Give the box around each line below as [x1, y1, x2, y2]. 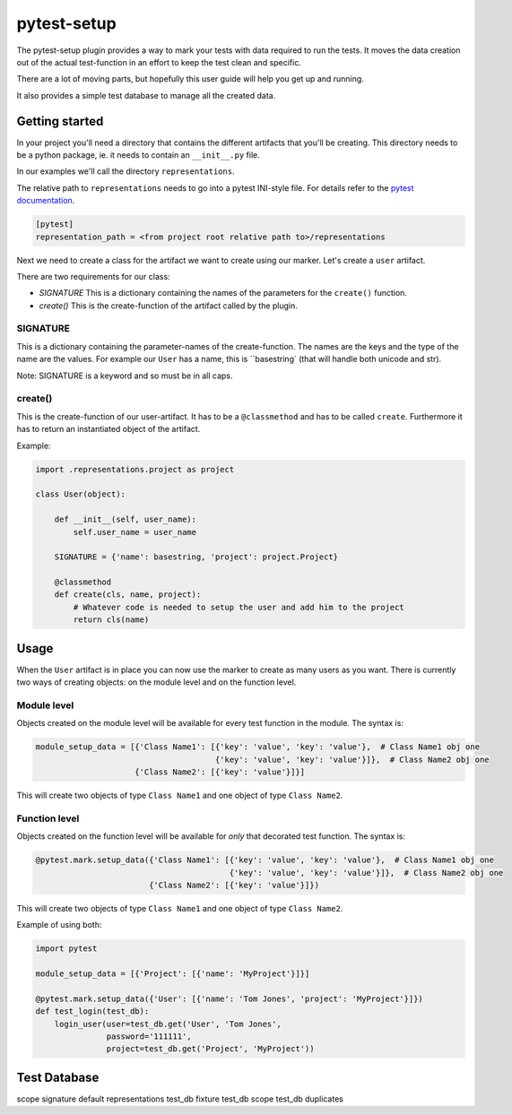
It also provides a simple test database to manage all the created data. [16, 90, 276, 100]
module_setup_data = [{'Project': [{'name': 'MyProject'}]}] [35, 969, 310, 979]
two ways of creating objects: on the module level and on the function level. [16, 677, 297, 687]
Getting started [16, 113, 104, 129]
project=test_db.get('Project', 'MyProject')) [106, 1044, 315, 1054]
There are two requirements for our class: [16, 271, 170, 281]
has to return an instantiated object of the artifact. [16, 424, 201, 435]
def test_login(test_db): [35, 1007, 150, 1016]
